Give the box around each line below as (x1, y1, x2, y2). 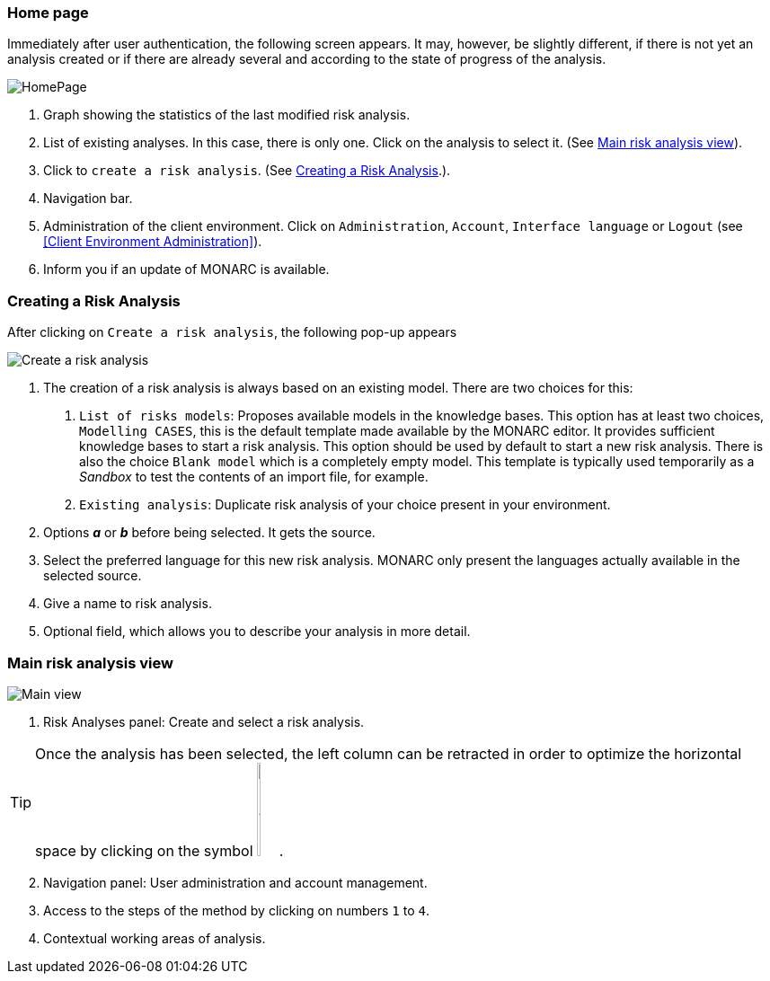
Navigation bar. (43, 190, 133, 207)
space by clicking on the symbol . (35, 841, 284, 860)
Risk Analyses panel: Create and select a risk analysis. (43, 713, 365, 729)
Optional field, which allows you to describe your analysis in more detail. (43, 623, 471, 640)
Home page (7, 4, 89, 22)
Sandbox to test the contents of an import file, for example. (79, 469, 429, 485)
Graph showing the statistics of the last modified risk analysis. (43, 107, 411, 123)
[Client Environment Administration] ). (43, 234, 262, 250)
